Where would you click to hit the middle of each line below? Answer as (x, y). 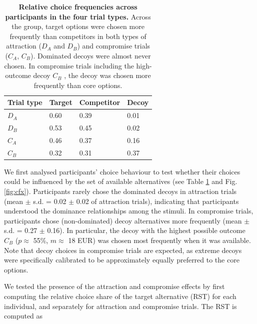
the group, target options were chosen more (78, 26)
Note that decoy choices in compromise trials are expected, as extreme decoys (123, 250)
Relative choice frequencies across (78, 6)
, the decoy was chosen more (107, 75)
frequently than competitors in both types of (78, 36)
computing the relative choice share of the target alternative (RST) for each (120, 296)
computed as (23, 316)
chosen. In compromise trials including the (69, 65)
